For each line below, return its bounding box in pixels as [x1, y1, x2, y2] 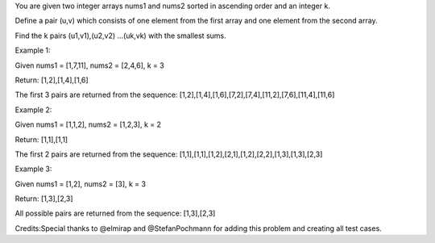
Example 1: [14, 45, 51, 56]
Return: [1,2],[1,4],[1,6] [14, 75, 89, 85]
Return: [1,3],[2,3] [14, 194, 73, 203]
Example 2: [14, 105, 52, 115]
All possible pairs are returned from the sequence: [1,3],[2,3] [14, 208, 216, 218]
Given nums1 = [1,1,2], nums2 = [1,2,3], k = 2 [14, 119, 161, 129]
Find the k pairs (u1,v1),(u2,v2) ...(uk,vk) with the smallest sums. [14, 31, 226, 40]
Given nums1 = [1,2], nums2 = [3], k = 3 [14, 178, 147, 189]
